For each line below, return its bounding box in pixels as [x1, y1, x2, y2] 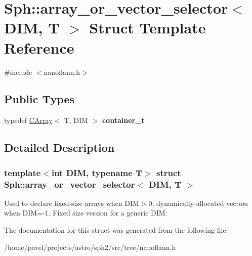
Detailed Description [4, 140, 115, 155]
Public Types [4, 91, 75, 107]
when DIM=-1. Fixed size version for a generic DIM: [4, 207, 167, 218]
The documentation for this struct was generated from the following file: [4, 225, 228, 235]
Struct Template [89, 17, 206, 38]
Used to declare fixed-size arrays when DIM [4, 197, 139, 208]
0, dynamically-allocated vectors [148, 197, 248, 208]
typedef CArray [4, 115, 53, 125]
